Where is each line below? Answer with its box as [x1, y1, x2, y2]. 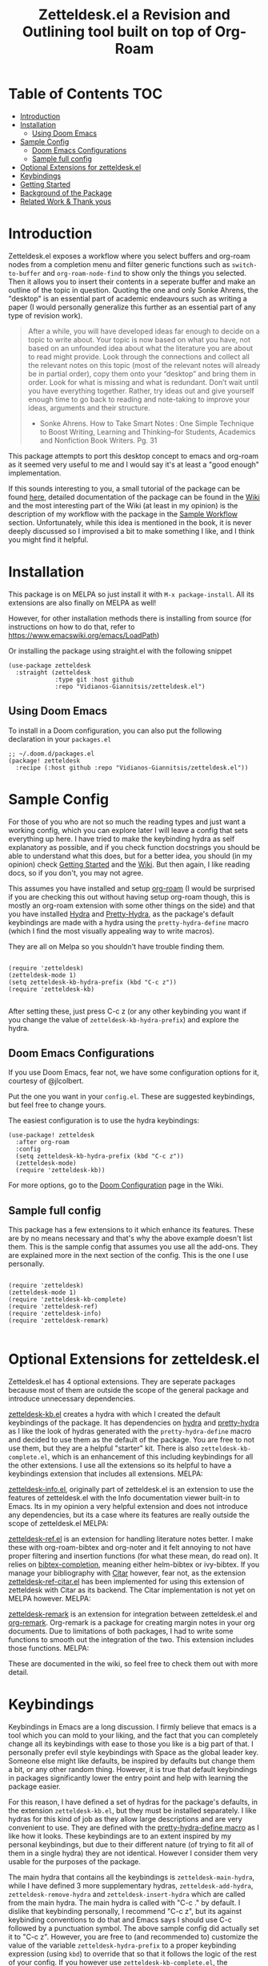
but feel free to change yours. [8, 1100, 106, 1110]
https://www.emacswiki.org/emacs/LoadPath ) [8, 630, 160, 640]
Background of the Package [19, 188, 112, 197]
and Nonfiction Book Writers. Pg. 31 [39, 435, 158, 445]
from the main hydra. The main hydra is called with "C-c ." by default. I [8, 1898, 241, 1907]
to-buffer [8, 269, 42, 277]
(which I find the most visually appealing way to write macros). [8, 926, 214, 936]
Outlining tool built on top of [22, 22, 212, 41]
